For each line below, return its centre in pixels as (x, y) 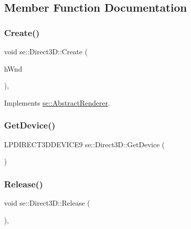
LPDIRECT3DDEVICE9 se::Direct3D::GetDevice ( (85, 144)
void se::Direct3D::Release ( (47, 203)
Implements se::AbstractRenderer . (57, 102)
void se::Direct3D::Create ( (46, 51)
